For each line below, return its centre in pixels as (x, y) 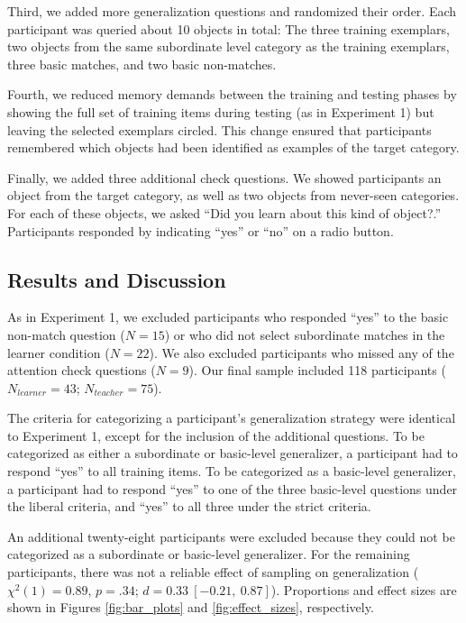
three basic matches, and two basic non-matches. (142, 64)
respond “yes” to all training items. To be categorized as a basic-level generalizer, (232, 471)
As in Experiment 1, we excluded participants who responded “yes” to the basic (228, 317)
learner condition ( (59, 352)
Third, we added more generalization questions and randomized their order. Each (232, 11)
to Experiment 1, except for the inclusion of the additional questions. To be (216, 435)
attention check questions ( (82, 370)
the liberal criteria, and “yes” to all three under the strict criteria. (189, 506)
